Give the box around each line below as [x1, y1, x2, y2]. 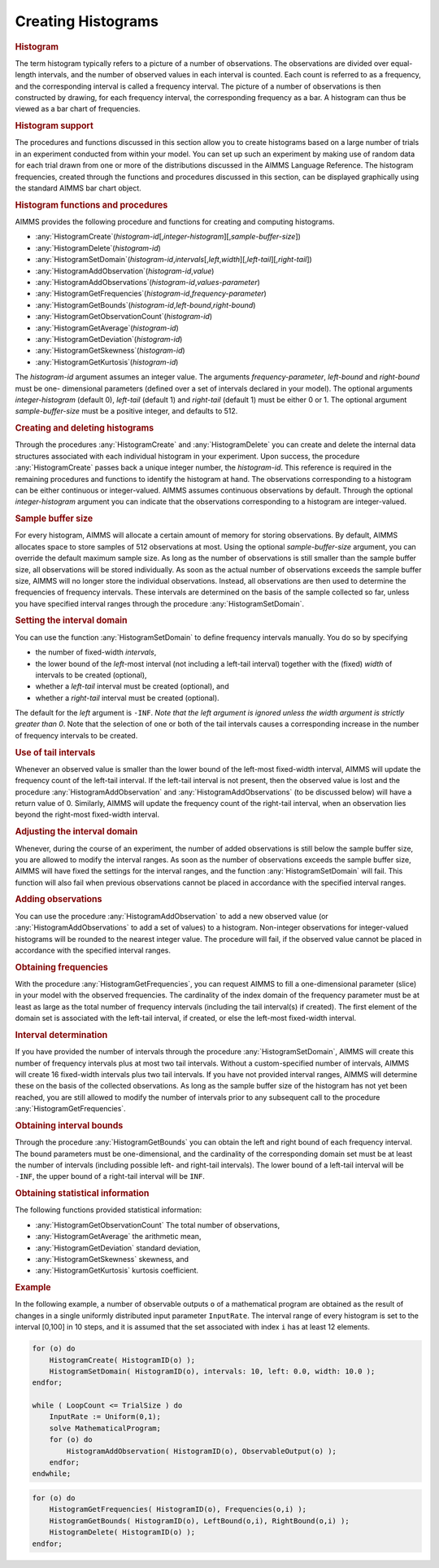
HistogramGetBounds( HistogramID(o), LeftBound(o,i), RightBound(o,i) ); [49, 1516, 350, 1526]
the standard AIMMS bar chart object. [15, 183, 141, 193]
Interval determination [15, 1029, 108, 1040]
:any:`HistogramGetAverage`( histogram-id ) [35, 322, 179, 333]
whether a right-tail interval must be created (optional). [35, 693, 219, 703]
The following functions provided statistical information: [15, 1205, 202, 1215]
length [15, 70, 37, 80]
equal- [390, 58, 413, 68]
